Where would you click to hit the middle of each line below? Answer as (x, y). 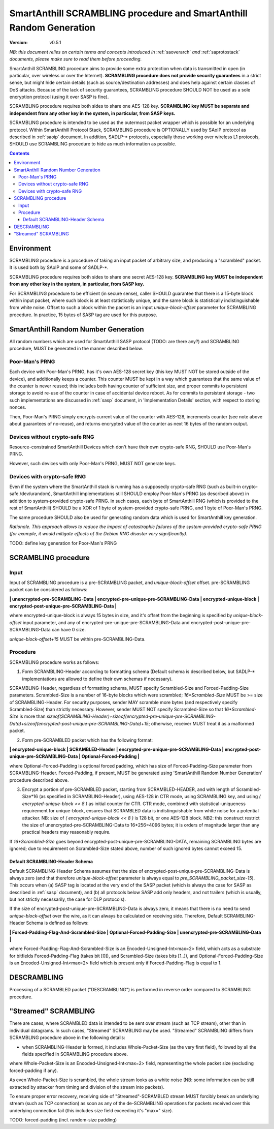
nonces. (18, 407)
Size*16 (30, 797)
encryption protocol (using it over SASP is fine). (59, 97)
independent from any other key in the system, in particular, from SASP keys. (92, 113)
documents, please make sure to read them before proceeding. (76, 59)
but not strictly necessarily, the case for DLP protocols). (68, 899)
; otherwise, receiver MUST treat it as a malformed (201, 723)
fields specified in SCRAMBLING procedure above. (75, 1054)
